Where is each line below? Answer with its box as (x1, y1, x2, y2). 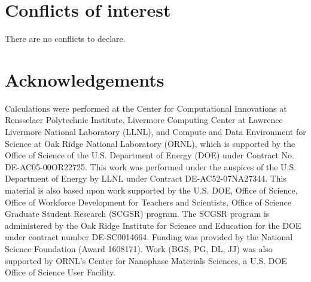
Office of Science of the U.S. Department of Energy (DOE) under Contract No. (5, 149, 294, 161)
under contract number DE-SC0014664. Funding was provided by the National (5, 231, 293, 243)
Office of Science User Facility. (5, 266, 116, 278)
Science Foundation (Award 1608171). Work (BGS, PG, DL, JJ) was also (5, 242, 273, 255)
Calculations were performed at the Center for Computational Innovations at (5, 102, 287, 114)
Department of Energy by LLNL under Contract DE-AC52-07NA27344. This (5, 172, 286, 185)
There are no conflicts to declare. (5, 32, 126, 45)
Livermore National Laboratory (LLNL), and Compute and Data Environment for (5, 125, 306, 138)
